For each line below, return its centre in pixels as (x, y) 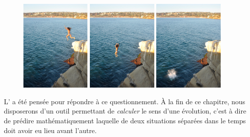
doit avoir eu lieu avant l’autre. (50, 130)
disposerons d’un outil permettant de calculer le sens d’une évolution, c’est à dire (125, 111)
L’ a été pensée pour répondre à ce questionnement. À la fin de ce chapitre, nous (125, 101)
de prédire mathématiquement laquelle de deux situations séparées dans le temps (125, 120)
